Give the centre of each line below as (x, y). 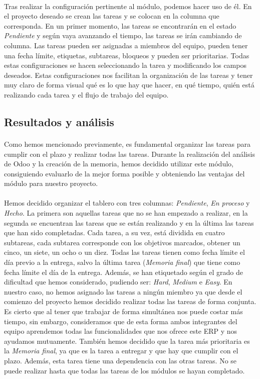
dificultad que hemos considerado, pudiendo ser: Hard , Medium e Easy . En (118, 282)
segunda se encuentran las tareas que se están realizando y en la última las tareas (129, 222)
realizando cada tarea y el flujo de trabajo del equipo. (86, 94)
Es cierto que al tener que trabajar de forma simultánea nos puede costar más (123, 311)
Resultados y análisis (59, 121)
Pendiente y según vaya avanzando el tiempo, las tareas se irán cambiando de (123, 35)
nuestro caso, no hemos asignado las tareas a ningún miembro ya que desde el (123, 291)
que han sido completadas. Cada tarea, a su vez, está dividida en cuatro (114, 232)
